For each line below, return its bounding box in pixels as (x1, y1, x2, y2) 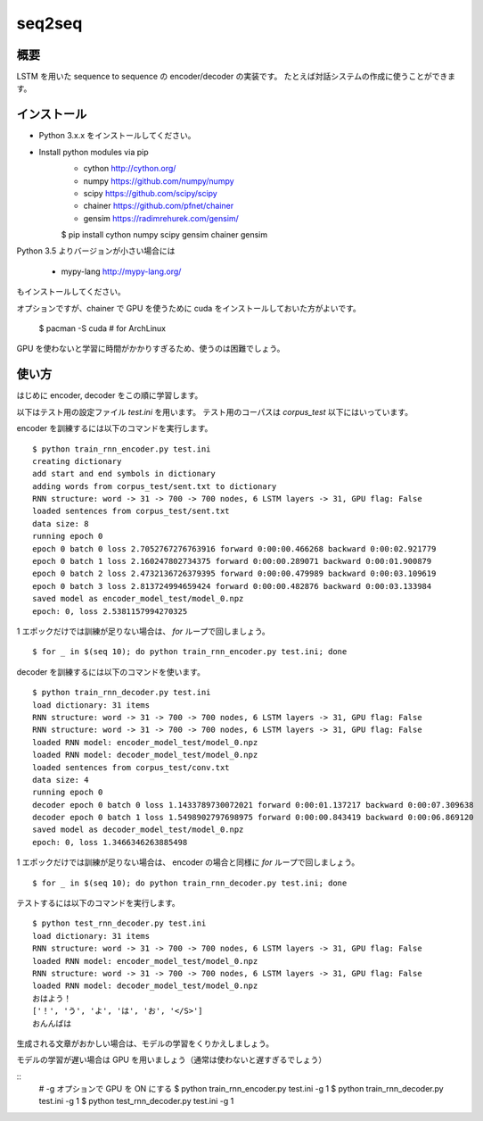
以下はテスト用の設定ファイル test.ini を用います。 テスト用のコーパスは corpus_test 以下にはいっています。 (16, 406, 413, 417)
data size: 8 (32, 519, 89, 528)
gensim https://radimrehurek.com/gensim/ (83, 212, 240, 223)
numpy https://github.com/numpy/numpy (83, 175, 235, 187)
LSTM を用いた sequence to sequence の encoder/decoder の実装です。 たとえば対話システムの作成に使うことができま (16, 71, 456, 82)
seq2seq (16, 13, 83, 33)
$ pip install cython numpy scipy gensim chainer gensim (61, 229, 267, 240)
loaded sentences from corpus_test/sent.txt (32, 506, 231, 517)
